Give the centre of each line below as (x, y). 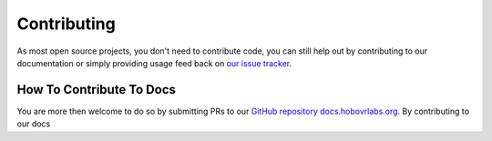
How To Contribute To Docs (97, 90)
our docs (34, 124)
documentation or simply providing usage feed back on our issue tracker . (154, 63)
